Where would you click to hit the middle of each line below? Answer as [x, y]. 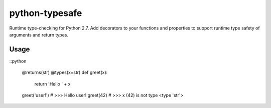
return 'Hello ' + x [52, 84]
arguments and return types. [39, 34]
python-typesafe [46, 13]
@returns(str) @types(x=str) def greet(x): [65, 72]
